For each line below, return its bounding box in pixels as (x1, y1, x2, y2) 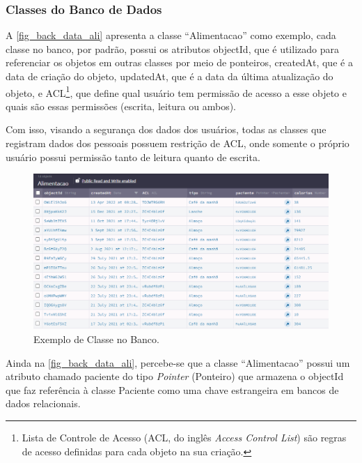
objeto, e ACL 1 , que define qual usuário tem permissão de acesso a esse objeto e (6, 83, 347, 100)
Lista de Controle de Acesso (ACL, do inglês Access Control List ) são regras (22, 430, 347, 444)
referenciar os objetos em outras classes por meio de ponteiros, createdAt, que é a (6, 55, 353, 70)
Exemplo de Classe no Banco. (33, 331, 159, 346)
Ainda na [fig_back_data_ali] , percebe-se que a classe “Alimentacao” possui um (6, 355, 350, 370)
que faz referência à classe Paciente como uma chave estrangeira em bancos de (6, 382, 339, 397)
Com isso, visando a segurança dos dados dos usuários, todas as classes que (6, 122, 326, 137)
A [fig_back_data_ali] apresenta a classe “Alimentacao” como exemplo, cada (6, 28, 336, 43)
